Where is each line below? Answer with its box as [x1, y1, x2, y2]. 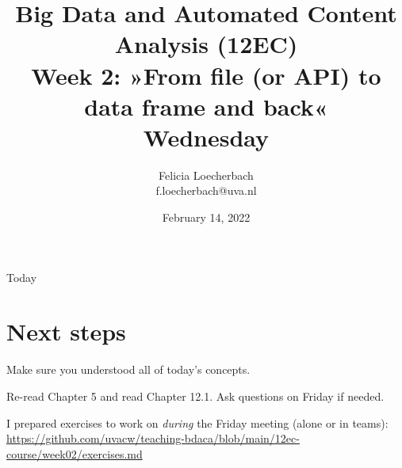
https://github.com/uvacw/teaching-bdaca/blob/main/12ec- [6, 430, 300, 447]
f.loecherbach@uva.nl [155, 182, 257, 199]
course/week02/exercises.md [6, 445, 143, 462]
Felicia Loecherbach [159, 166, 254, 183]
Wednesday [143, 120, 270, 153]
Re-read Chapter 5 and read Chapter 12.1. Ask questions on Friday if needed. [6, 387, 385, 404]
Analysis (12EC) [114, 28, 298, 60]
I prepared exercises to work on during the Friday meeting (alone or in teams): [6, 414, 389, 431]
